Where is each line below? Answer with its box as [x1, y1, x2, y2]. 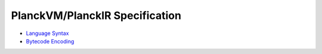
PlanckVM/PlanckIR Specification [11, 9, 182, 22]
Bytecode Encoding [26, 37, 75, 45]
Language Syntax [26, 30, 69, 37]
